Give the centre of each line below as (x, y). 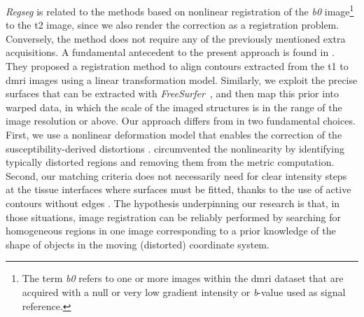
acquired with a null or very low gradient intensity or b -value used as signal (184, 291)
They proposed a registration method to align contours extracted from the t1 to (177, 66)
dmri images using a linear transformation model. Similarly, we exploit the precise (182, 79)
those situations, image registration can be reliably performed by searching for (174, 217)
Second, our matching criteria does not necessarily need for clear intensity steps (176, 175)
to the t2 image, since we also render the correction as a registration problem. (173, 25)
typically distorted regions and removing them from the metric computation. (170, 162)
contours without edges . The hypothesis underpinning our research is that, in (173, 203)
